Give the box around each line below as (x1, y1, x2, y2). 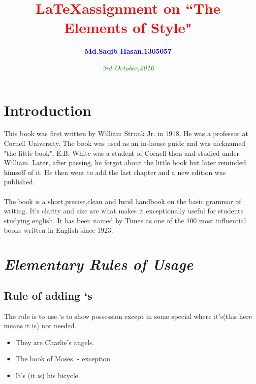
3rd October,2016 (102, 62, 154, 72)
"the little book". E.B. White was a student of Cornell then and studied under (4, 147, 239, 158)
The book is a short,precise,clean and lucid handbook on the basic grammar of (4, 196, 241, 206)
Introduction (4, 100, 92, 120)
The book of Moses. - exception (15, 353, 111, 364)
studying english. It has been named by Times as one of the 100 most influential (4, 215, 246, 225)
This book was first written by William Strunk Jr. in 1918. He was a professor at (4, 128, 248, 139)
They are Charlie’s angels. (15, 337, 95, 347)
